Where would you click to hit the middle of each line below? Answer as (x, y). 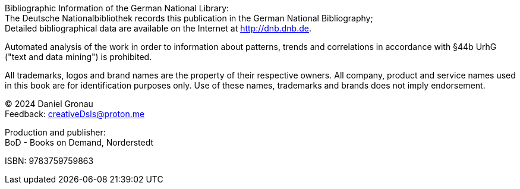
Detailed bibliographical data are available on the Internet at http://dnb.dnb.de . (158, 28)
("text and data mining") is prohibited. (78, 57)
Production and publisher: (55, 132)
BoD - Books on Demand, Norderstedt (79, 142)
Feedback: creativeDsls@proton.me (75, 114)
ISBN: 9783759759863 (49, 161)
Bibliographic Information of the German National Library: (117, 8)
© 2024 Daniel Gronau (49, 104)
